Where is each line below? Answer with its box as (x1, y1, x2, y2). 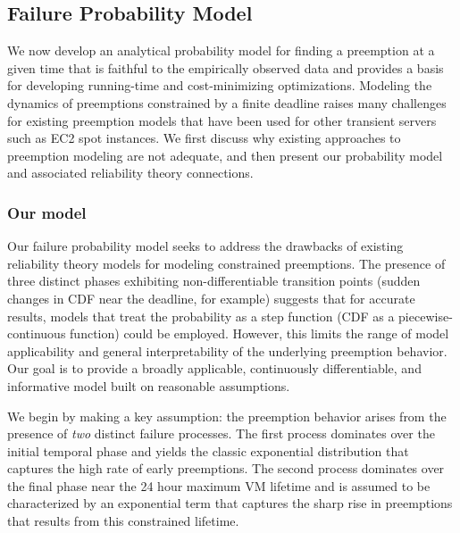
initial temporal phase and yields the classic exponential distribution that (7, 441, 409, 460)
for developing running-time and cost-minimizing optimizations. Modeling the (7, 76, 432, 95)
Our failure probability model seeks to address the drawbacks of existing (7, 237, 404, 255)
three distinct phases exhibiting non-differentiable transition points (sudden (7, 271, 421, 290)
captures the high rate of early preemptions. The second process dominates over (7, 459, 445, 478)
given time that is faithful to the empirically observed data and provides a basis (7, 58, 444, 77)
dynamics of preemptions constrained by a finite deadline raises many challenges (7, 93, 447, 112)
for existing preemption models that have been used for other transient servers (7, 111, 437, 129)
